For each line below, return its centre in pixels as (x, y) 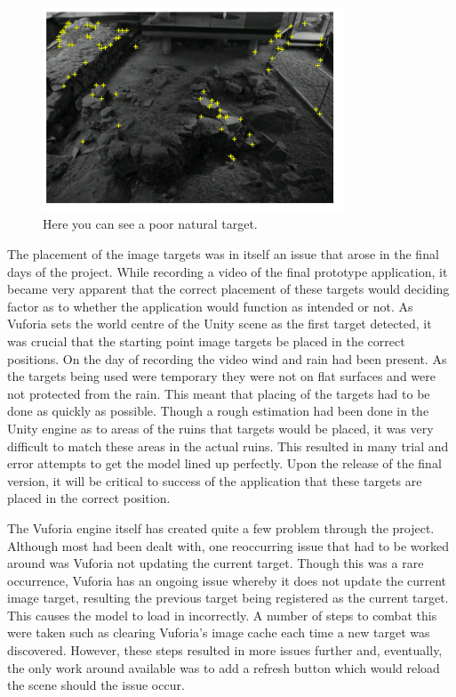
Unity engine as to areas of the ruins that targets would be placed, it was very (220, 428)
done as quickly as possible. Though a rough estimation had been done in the (218, 411)
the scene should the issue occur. (96, 685)
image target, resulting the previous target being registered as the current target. (228, 598)
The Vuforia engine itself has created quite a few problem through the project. (221, 527)
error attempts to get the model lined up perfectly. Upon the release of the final (224, 463)
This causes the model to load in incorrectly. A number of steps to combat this (222, 615)
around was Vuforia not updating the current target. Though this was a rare (216, 563)
